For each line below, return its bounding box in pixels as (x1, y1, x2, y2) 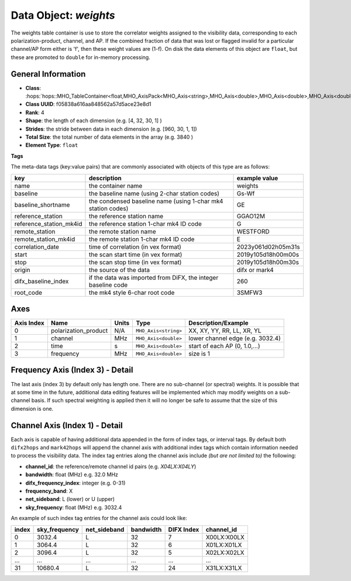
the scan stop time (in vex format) (88, 258, 182, 266)
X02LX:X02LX (205, 548, 245, 556)
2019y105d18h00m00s (236, 250, 300, 259)
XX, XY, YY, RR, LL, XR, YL (188, 326, 261, 335)
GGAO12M (236, 212, 266, 220)
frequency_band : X (25, 487, 73, 494)
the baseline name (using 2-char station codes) (88, 189, 219, 197)
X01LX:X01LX (205, 541, 242, 549)
